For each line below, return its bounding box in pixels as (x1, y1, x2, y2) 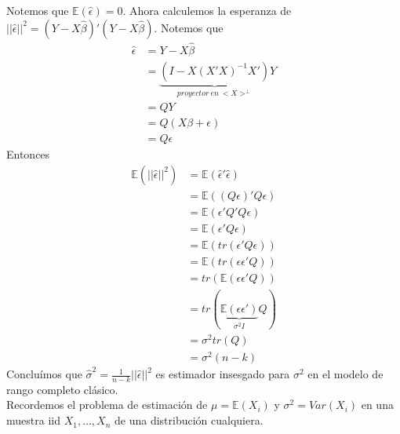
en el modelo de (307, 366, 384, 382)
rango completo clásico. (6, 381, 118, 397)
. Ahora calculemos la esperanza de (122, 2, 292, 18)
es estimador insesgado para (155, 366, 290, 382)
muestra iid (6, 412, 60, 429)
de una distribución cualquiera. (115, 412, 264, 429)
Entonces (6, 145, 50, 162)
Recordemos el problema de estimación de (6, 396, 208, 413)
